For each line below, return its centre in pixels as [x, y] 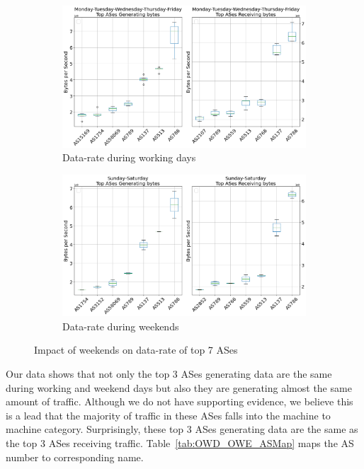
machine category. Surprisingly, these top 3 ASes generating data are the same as [182, 429]
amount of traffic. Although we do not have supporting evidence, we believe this [180, 401]
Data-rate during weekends [121, 326]
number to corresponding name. [75, 457]
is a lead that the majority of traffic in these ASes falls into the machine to [168, 415]
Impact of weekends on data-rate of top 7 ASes [136, 350]
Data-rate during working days [129, 157]
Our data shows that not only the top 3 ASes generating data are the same [169, 374]
